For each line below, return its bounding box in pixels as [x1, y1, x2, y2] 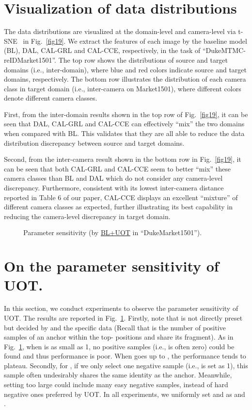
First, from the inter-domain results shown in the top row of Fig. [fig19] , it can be [4, 109, 248, 119]
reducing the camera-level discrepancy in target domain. [4, 211, 171, 221]
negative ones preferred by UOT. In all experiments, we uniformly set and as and [4, 389, 245, 399]
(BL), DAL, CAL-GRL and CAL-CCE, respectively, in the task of [4, 45, 201, 55]
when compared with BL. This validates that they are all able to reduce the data [4, 128, 245, 138]
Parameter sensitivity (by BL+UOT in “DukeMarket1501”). [23, 227, 202, 238]
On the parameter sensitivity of [4, 256, 219, 276]
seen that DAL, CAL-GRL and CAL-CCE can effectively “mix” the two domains [4, 119, 245, 129]
